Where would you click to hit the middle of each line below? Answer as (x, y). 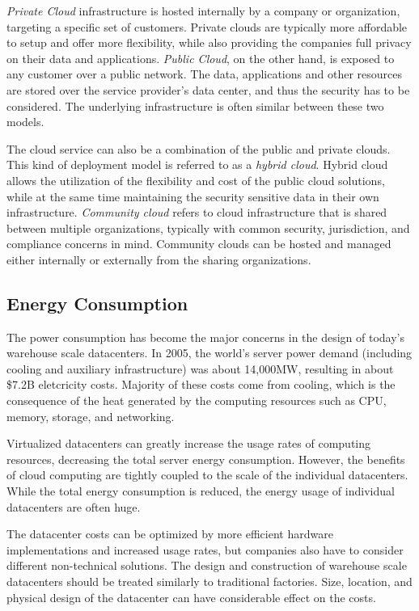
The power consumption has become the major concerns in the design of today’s (206, 337)
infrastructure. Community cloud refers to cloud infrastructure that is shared (197, 212)
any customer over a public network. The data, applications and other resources (204, 74)
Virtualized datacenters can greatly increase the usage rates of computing (189, 443)
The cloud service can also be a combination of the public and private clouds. (199, 148)
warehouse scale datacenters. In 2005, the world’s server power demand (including (209, 353)
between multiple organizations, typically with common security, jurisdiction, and (208, 228)
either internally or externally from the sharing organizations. (159, 259)
